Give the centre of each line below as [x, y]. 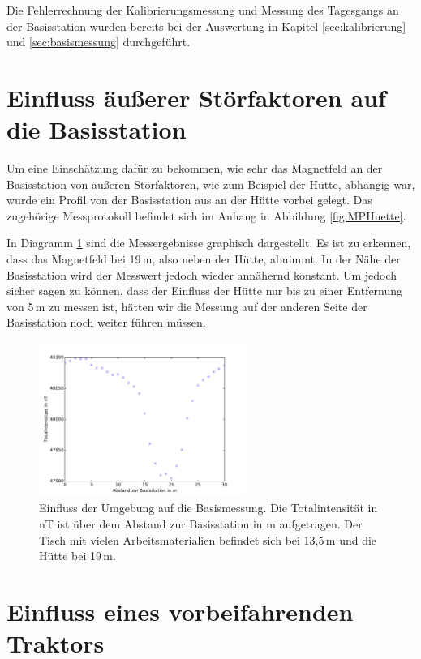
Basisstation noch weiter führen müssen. [106, 322]
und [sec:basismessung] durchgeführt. [99, 42]
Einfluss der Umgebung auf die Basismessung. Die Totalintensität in [208, 508]
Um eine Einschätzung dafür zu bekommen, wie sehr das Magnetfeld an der [195, 168]
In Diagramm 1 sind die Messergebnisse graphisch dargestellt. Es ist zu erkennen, [209, 243]
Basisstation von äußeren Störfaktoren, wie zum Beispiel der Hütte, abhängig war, [211, 184]
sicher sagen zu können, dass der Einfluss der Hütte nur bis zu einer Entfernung [205, 291]
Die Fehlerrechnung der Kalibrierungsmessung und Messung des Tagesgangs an [203, 10]
